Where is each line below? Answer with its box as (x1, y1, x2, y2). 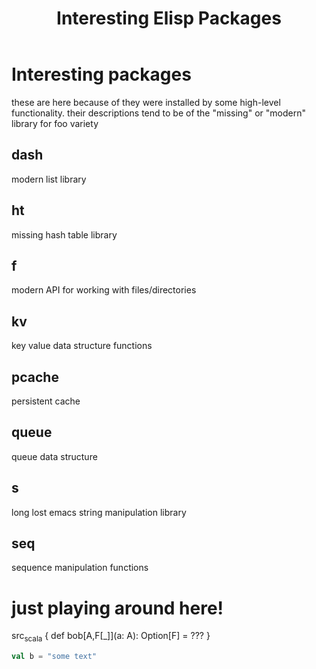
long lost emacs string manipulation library (11, 506, 187, 518)
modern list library (11, 173, 87, 185)
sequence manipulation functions (11, 562, 149, 574)
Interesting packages (11, 63, 192, 86)
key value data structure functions (11, 340, 153, 352)
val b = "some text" (11, 652, 98, 662)
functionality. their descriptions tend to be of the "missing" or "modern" (11, 107, 306, 119)
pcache (11, 368, 59, 386)
